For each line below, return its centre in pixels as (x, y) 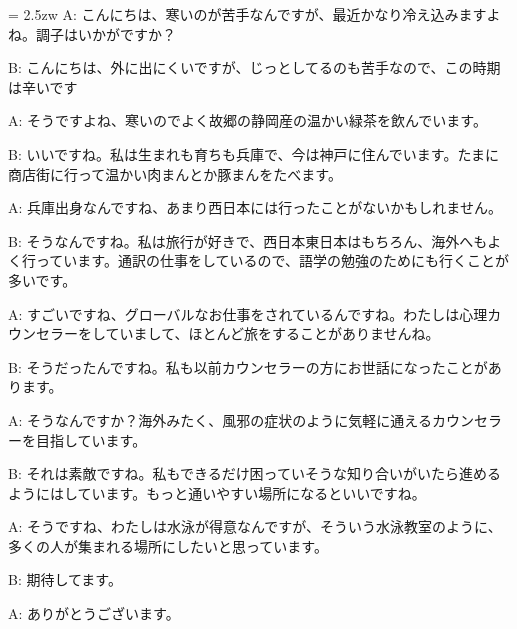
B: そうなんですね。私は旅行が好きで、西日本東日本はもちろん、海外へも (248, 240)
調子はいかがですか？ (105, 33)
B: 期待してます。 (65, 579)
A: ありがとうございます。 (94, 613)
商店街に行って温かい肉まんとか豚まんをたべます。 (175, 173)
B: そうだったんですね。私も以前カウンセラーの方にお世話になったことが (248, 366)
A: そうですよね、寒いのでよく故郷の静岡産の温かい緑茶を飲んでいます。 (247, 120)
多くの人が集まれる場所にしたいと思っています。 (168, 545)
